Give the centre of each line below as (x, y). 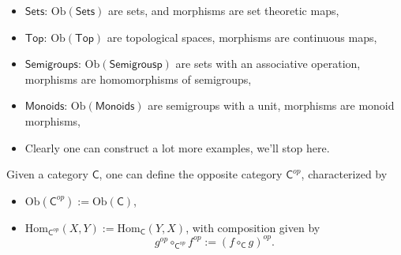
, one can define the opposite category (191, 174)
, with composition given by (253, 227)
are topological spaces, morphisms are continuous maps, (242, 37)
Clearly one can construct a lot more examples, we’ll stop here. (177, 147)
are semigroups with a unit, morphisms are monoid (271, 105)
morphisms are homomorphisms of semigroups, (138, 79)
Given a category (47, 174)
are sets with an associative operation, (268, 64)
